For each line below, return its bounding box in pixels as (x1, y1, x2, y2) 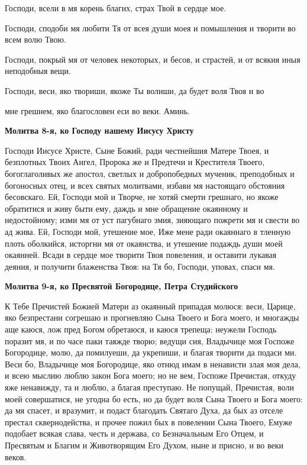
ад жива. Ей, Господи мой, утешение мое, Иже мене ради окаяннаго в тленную (5, 225, 291, 237)
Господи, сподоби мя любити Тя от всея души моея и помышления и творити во (5, 21, 296, 34)
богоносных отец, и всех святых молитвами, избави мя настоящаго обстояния (5, 179, 285, 191)
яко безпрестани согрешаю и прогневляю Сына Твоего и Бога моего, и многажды (5, 311, 299, 324)
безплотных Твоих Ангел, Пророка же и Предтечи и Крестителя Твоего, (5, 156, 265, 168)
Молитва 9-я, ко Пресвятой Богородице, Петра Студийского (5, 280, 238, 292)
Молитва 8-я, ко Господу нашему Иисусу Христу (5, 124, 194, 137)
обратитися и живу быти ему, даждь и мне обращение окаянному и (5, 202, 248, 214)
